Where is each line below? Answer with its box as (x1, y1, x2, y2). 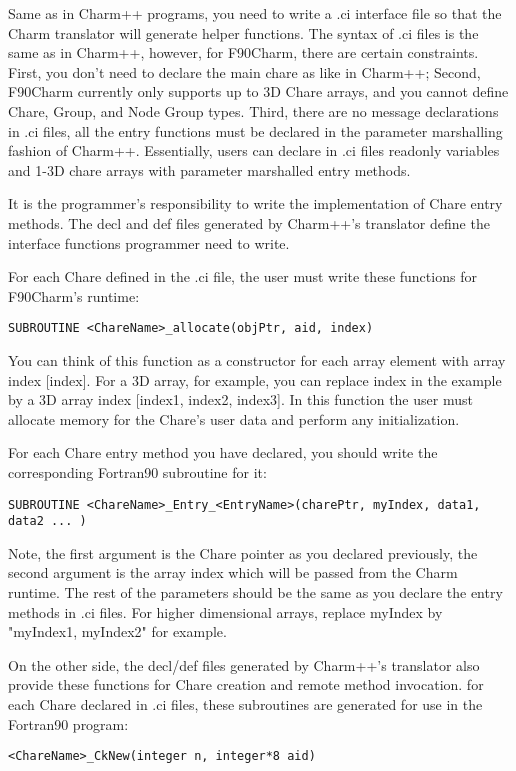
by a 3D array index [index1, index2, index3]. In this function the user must (8, 389, 473, 410)
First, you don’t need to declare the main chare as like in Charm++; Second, (8, 61, 481, 82)
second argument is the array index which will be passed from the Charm (8, 562, 458, 583)
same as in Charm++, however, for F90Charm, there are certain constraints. (8, 42, 479, 63)
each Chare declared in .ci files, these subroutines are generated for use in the (8, 694, 483, 714)
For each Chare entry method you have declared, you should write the (8, 442, 438, 463)
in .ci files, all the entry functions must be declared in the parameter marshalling (8, 120, 503, 141)
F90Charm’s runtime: (8, 285, 140, 306)
